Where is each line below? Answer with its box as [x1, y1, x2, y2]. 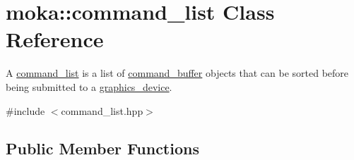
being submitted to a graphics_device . [6, 79, 172, 94]
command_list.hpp [61, 103, 143, 118]
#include [6, 103, 45, 118]
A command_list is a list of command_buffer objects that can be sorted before [6, 66, 349, 80]
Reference [6, 25, 104, 54]
